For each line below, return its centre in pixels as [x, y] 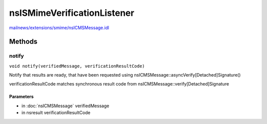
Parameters [22, 97]
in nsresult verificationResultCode [56, 113]
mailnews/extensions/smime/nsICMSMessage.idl [59, 28]
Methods [23, 42]
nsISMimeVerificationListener [72, 13]
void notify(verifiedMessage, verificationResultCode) [77, 66]
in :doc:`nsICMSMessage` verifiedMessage [66, 106]
